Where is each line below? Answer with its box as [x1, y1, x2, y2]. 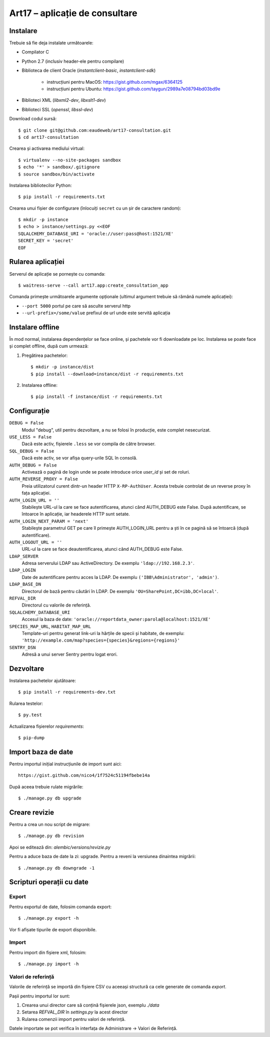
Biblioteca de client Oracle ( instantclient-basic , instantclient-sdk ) [21, 68, 156, 74]
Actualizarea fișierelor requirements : [9, 723, 84, 729]
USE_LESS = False [9, 434, 52, 440]
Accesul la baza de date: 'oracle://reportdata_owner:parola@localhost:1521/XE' [21, 616, 211, 623]
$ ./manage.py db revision [18, 833, 84, 839]
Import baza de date [9, 747, 73, 756]
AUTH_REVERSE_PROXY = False [9, 476, 78, 482]
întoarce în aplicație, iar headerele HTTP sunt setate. [21, 511, 130, 517]
